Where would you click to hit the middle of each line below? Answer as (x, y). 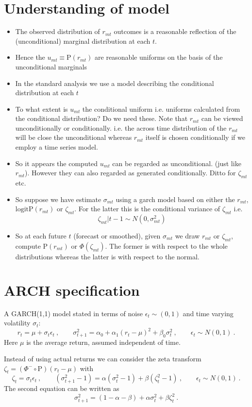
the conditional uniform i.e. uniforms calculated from (161, 109)
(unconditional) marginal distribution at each (83, 41)
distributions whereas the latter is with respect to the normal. (107, 256)
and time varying (208, 313)
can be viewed (222, 118)
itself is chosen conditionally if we (195, 137)
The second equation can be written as (62, 388)
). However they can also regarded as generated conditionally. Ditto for (130, 173)
